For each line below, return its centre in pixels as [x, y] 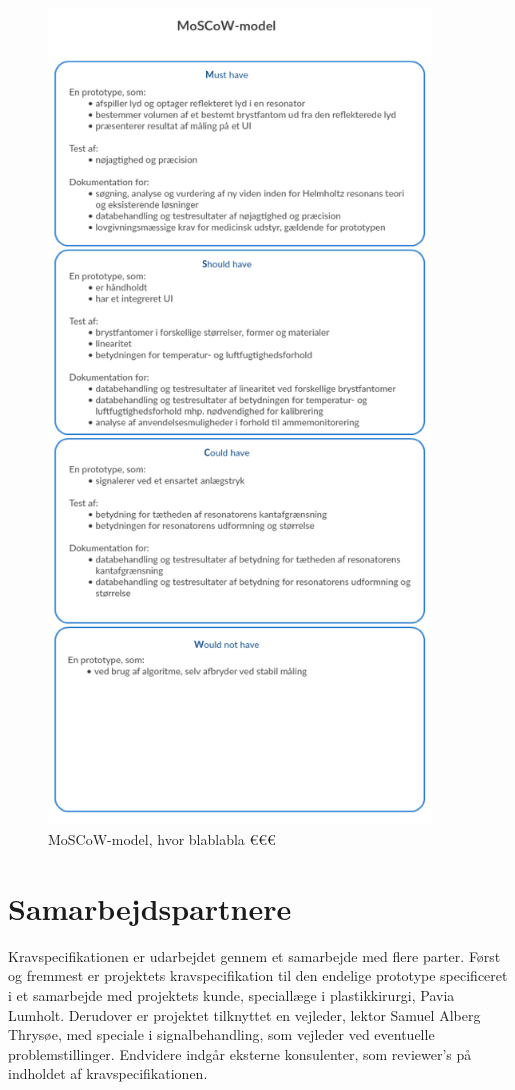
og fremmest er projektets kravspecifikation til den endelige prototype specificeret [258, 975]
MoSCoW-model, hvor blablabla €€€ [162, 839]
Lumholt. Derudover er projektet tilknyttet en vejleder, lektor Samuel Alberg [244, 1014]
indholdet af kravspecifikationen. [108, 1073]
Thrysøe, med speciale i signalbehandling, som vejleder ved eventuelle [221, 1034]
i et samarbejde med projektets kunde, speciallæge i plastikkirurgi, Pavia [231, 994]
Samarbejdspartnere [150, 907]
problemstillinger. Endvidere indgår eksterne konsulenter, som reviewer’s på [240, 1053]
